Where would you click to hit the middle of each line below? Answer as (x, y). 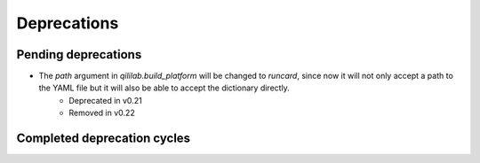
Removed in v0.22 (102, 113)
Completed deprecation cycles (104, 139)
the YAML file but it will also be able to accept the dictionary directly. (164, 88)
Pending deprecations (79, 54)
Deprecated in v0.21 (105, 100)
